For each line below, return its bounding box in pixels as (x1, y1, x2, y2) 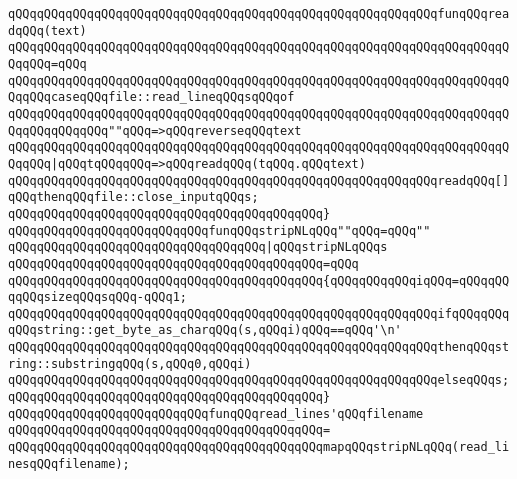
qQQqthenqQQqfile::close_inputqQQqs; (8, 190, 259, 205)
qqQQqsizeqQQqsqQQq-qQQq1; (8, 290, 187, 305)
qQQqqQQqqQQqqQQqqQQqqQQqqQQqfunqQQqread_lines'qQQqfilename (8, 406, 424, 421)
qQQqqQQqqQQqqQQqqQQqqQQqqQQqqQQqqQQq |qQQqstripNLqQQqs (8, 240, 388, 255)
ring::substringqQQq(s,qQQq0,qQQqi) (8, 356, 252, 371)
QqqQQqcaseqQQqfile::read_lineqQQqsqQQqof (8, 90, 295, 105)
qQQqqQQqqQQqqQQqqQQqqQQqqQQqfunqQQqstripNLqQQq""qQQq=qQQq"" (8, 223, 431, 238)
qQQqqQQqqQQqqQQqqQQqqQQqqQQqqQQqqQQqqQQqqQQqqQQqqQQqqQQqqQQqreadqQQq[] (8, 173, 510, 188)
